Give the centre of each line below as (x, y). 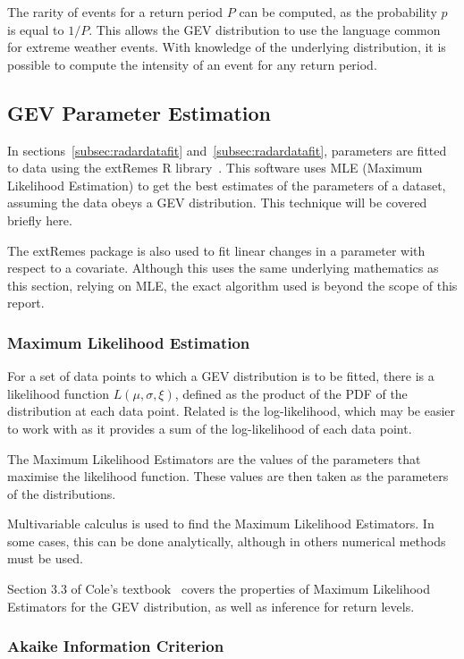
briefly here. (40, 220)
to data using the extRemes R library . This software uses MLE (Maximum (215, 168)
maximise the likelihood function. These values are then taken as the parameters (228, 476)
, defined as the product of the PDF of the (291, 393)
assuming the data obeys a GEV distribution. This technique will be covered (217, 203)
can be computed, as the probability (338, 12)
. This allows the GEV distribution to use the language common (265, 29)
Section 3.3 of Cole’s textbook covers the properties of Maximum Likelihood (219, 589)
